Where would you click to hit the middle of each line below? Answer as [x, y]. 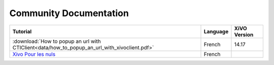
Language [216, 31]
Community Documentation [69, 13]
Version [244, 34]
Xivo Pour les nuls [34, 54]
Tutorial [22, 31]
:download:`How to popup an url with [57, 41]
